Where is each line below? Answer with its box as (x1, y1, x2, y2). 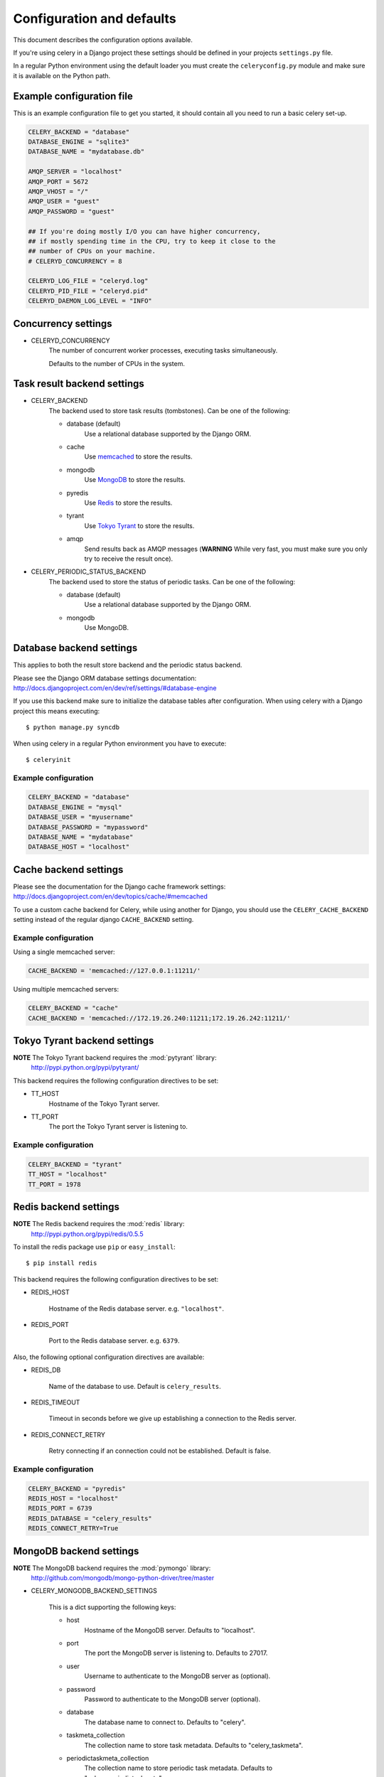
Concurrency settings (13, 317, 113, 330)
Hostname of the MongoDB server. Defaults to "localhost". (84, 1626, 255, 1634)
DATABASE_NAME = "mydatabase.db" (28, 148, 145, 156)
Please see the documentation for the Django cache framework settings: (13, 882, 226, 891)
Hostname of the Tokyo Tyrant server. (48, 1099, 160, 1108)
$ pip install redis (26, 1259, 97, 1267)
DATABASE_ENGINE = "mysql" (28, 803, 122, 811)
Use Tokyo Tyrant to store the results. (84, 521, 195, 530)
